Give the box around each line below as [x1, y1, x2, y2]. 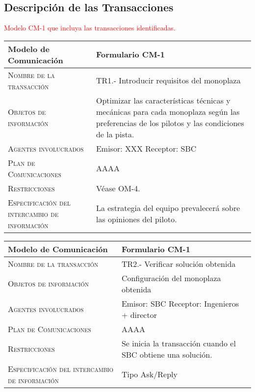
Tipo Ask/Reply [121, 368, 178, 380]
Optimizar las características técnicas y [96, 94, 230, 106]
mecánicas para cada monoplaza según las [96, 105, 240, 117]
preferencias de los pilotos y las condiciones [96, 117, 244, 129]
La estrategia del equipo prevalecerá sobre [96, 202, 240, 214]
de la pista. [96, 128, 134, 140]
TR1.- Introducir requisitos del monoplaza [96, 75, 241, 86]
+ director [121, 309, 157, 320]
